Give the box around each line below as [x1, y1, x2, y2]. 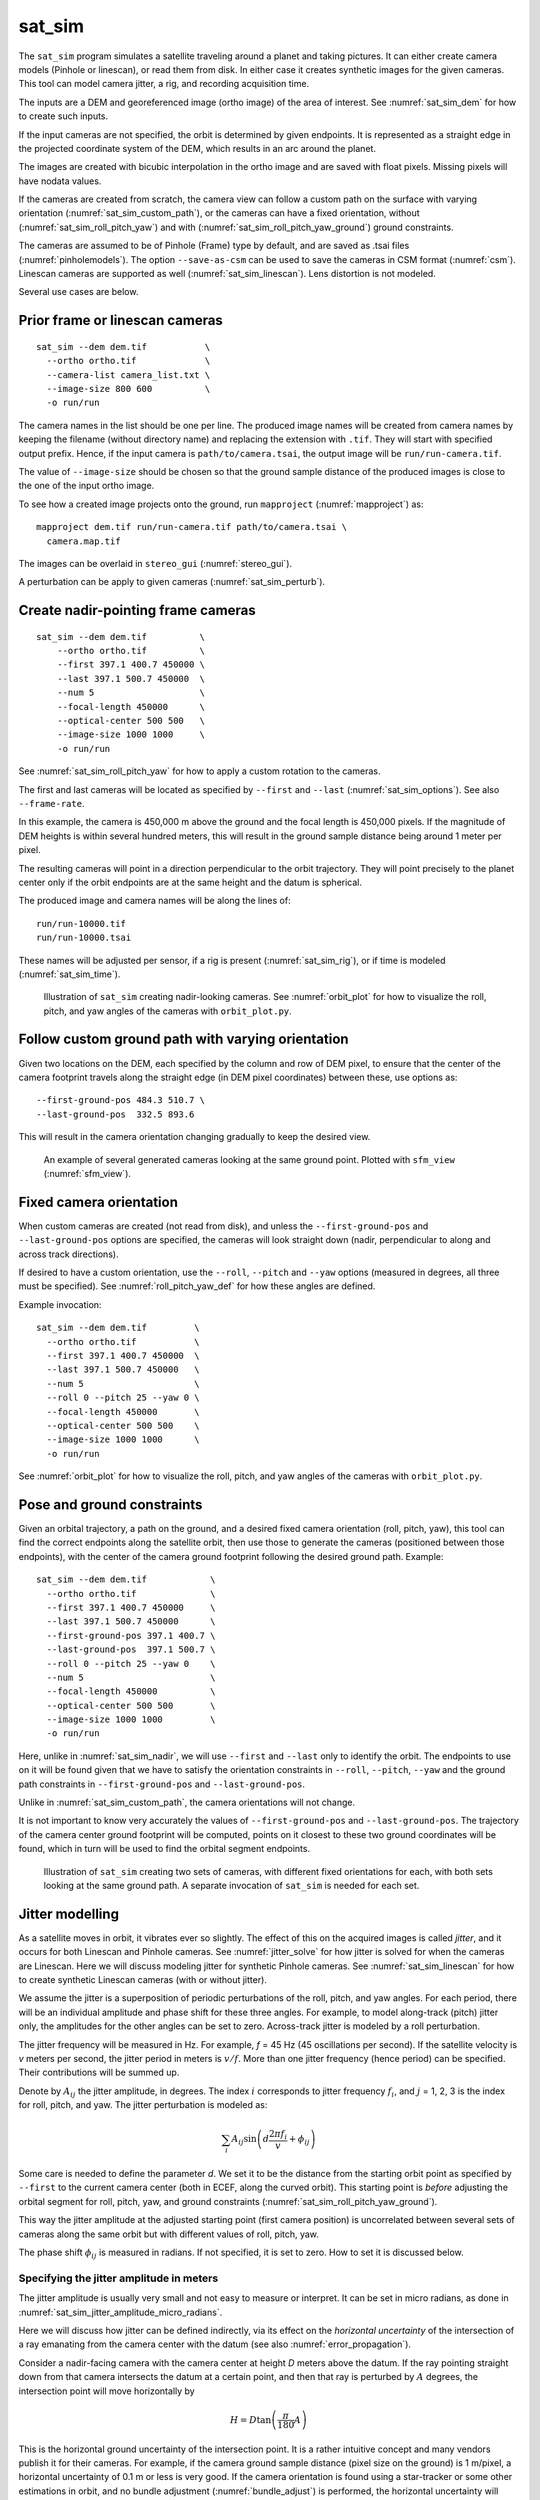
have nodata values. [18, 175, 102, 187]
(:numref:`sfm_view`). [43, 1167, 132, 1179]
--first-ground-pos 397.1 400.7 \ [46, 1630, 216, 1641]
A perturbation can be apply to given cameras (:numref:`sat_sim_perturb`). [18, 576, 325, 588]
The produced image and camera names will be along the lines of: [18, 895, 291, 907]
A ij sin [231, 2133, 257, 2147]
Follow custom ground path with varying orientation [18, 1031, 349, 1048]
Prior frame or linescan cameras [18, 312, 224, 329]
